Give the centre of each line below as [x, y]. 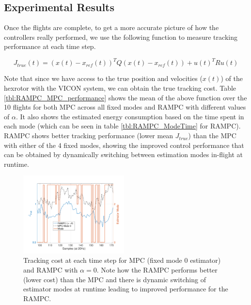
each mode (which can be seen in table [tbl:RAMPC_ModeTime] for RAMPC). [122, 126]
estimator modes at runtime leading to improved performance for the [126, 289]
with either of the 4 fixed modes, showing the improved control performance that [124, 145]
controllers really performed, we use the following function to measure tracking [121, 37]
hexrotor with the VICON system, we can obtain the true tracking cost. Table [120, 88]
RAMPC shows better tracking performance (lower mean [89, 136]
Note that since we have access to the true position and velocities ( [103, 78]
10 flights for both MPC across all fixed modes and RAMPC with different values [125, 107]
